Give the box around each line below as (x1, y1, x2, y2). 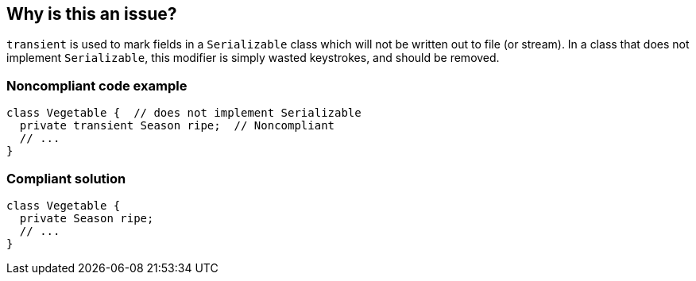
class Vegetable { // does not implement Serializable (6, 106, 362, 120)
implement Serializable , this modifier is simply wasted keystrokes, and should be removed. (6, 51, 500, 65)
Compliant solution (6, 170, 126, 187)
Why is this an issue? (6, 4, 177, 24)
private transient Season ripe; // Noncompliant (19, 119, 335, 133)
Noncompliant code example (6, 77, 188, 94)
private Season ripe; (19, 211, 154, 225)
